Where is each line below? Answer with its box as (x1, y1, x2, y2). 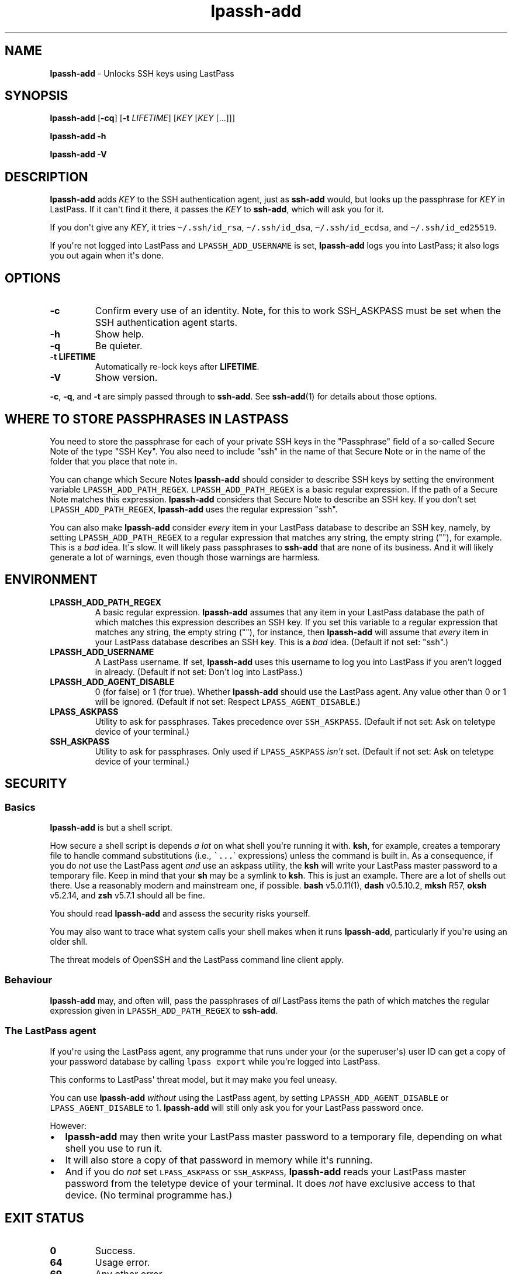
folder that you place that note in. (50, 456, 178, 466)
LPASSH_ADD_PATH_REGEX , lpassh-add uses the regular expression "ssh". (50, 504, 338, 514)
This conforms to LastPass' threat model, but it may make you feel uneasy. (50, 1074, 337, 1084)
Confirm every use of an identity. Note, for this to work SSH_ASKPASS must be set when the (95, 305, 501, 317)
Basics (5, 801, 36, 813)
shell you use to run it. (65, 1142, 162, 1154)
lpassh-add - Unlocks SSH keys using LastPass (50, 68, 234, 78)
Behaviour (5, 974, 53, 986)
